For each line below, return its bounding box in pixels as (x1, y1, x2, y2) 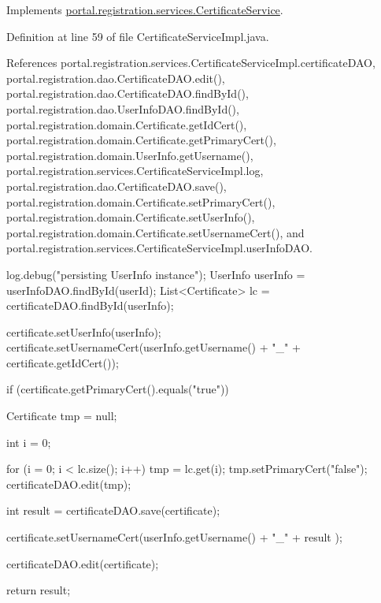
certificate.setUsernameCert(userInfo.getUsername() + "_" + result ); (6, 529, 342, 545)
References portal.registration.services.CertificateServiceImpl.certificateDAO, (6, 54, 375, 71)
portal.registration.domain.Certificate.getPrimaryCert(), (6, 132, 276, 148)
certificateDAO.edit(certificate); (6, 555, 159, 571)
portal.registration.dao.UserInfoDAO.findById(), (6, 100, 239, 117)
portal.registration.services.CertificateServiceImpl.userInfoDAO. (6, 240, 313, 256)
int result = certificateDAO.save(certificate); (6, 502, 220, 519)
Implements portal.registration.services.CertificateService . (6, 2, 283, 17)
